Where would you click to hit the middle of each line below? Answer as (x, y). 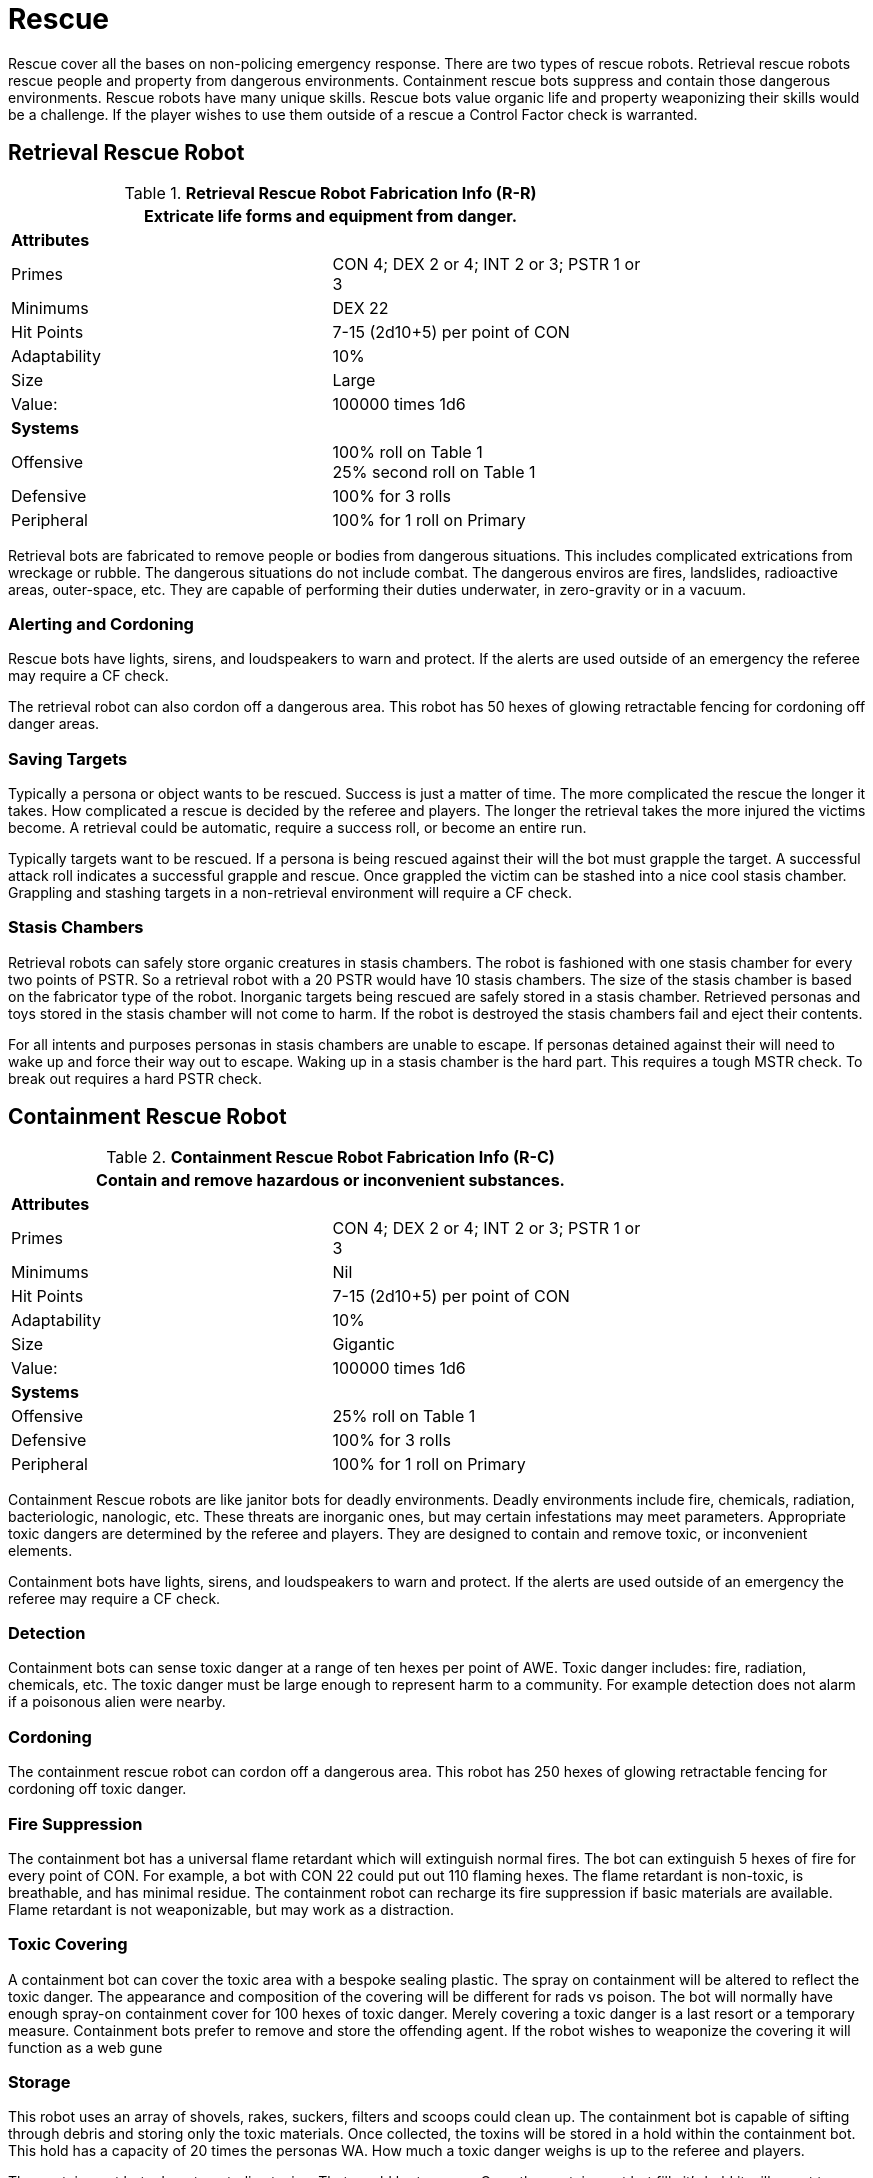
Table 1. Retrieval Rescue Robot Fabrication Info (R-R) (330, 192)
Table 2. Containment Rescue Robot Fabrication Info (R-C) (330, 1156)
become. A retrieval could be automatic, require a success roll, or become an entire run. (297, 828)
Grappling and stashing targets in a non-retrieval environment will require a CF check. (290, 893)
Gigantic (363, 1343)
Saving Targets (68, 758)
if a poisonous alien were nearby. (117, 1702)
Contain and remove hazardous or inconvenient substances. (330, 1179)
